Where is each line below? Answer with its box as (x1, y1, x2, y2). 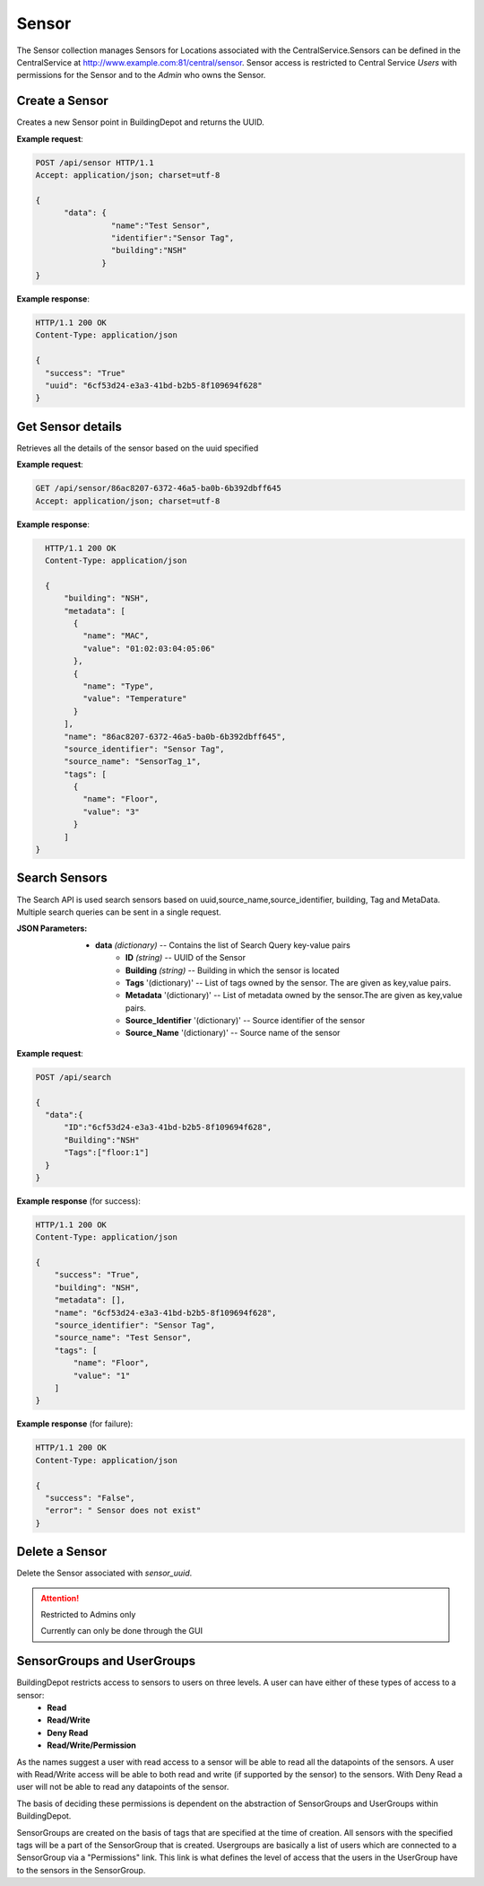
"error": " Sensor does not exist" (45, 1505, 202, 1516)
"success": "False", (45, 1493, 135, 1503)
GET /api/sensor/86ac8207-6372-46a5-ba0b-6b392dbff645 (35, 483, 281, 494)
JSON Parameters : (16, 923, 88, 934)
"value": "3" (82, 806, 141, 817)
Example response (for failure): (16, 1418, 134, 1429)
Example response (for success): (16, 1195, 141, 1206)
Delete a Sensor (16, 1544, 108, 1559)
